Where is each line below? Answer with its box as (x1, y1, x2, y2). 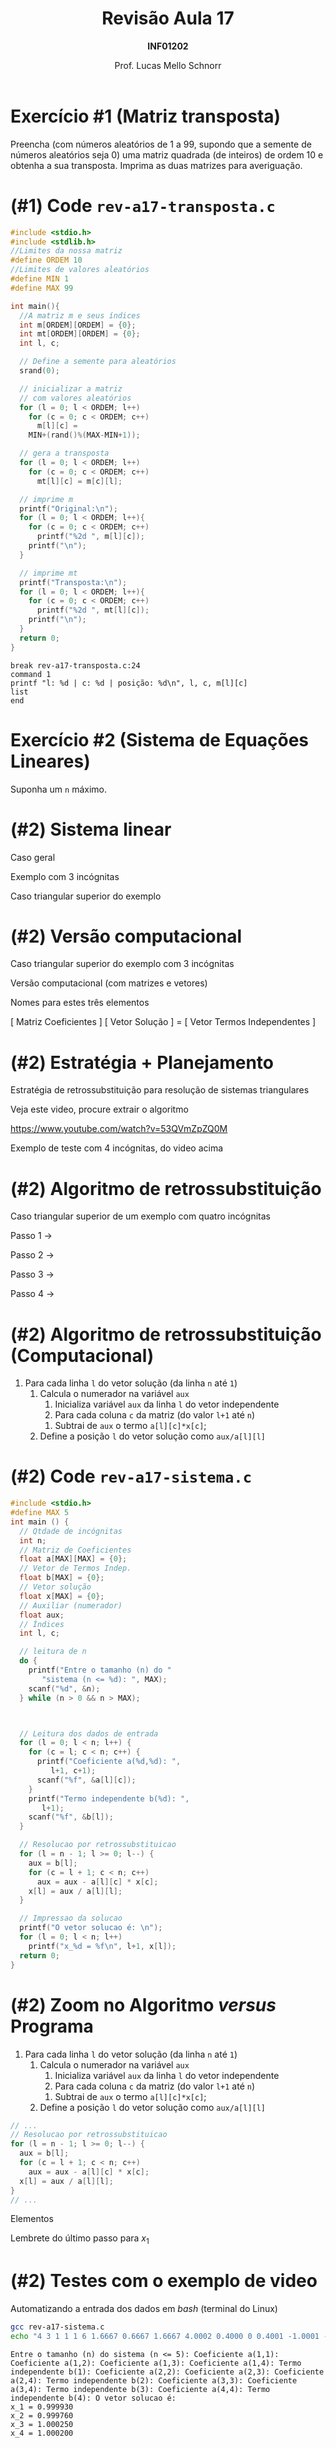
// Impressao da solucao (19, 1913, 123, 1924)
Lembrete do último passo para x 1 (10, 2232, 150, 2247)
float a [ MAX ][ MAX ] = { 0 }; (19, 1554, 128, 1564)
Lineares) (10, 750, 91, 772)
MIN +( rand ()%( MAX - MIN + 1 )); (28, 430, 141, 441)
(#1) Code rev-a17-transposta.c (10, 194, 276, 217)
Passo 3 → (10, 1268, 55, 1281)
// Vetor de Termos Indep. (19, 1563, 132, 1574)
